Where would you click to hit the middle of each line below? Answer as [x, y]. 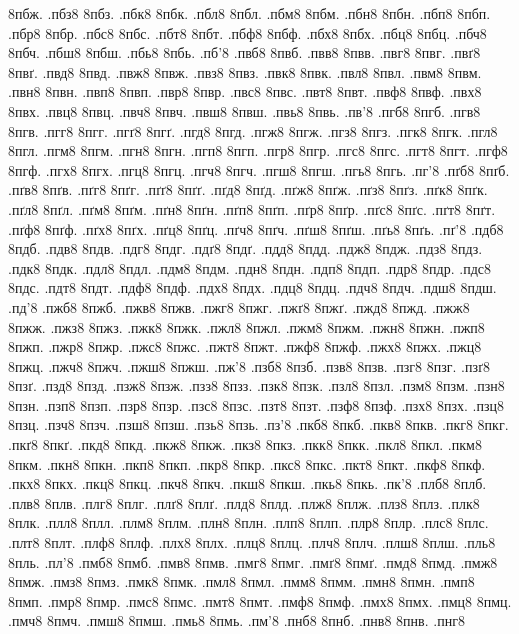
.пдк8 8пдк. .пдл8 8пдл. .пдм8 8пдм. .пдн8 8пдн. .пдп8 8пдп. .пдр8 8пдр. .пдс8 [250, 267]
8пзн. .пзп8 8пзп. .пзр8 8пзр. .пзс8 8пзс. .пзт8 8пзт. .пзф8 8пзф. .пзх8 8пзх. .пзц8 [256, 404]
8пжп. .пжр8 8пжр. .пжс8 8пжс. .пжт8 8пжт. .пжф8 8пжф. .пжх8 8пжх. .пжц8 [245, 346]
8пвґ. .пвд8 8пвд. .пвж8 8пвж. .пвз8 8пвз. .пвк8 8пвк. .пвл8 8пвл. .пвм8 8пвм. [245, 71]
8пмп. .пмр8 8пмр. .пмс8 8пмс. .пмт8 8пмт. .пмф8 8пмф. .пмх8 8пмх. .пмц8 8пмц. [260, 600]
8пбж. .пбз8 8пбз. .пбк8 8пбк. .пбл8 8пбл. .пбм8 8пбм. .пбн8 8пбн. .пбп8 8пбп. [249, 13]
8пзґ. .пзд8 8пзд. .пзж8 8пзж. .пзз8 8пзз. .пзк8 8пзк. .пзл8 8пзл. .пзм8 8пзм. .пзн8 [256, 385]
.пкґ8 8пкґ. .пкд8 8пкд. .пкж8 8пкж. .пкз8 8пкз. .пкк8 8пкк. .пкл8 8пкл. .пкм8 [245, 444]
